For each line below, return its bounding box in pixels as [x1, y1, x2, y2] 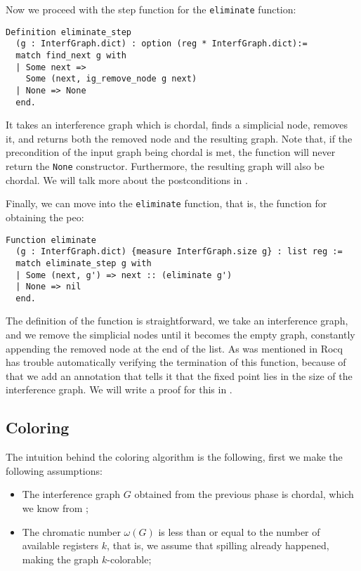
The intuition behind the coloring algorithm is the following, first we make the [6, 449, 343, 464]
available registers [22, 538, 99, 553]
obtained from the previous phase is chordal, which [134, 487, 354, 501]
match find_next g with [15, 50, 126, 60]
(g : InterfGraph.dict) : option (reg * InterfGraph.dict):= [15, 39, 308, 49]
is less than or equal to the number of [158, 524, 320, 539]
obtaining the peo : [6, 209, 84, 224]
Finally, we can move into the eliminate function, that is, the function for [6, 196, 327, 211]
